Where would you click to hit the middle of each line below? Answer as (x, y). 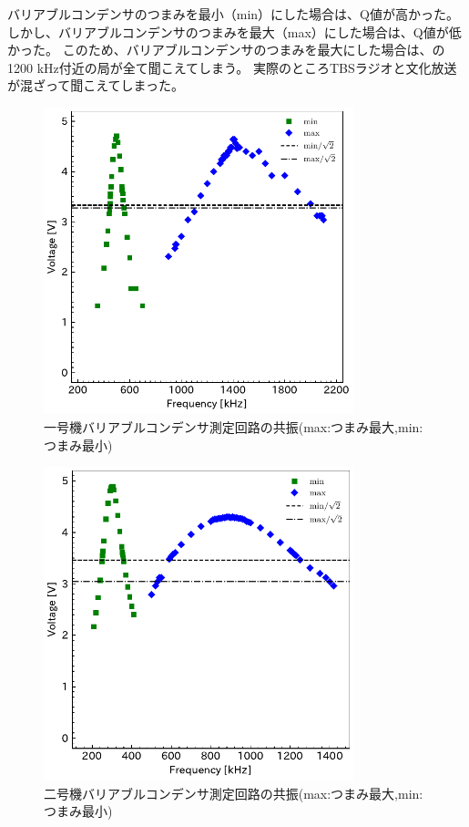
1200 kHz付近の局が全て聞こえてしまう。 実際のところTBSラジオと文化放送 (232, 67)
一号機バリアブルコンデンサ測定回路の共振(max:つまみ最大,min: (234, 426)
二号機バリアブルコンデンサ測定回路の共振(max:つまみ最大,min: (234, 793)
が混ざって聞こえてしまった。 (96, 85)
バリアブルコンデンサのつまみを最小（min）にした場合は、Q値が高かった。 (233, 14)
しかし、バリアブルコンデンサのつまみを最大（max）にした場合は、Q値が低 (234, 31)
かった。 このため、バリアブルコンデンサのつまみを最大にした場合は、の (226, 50)
